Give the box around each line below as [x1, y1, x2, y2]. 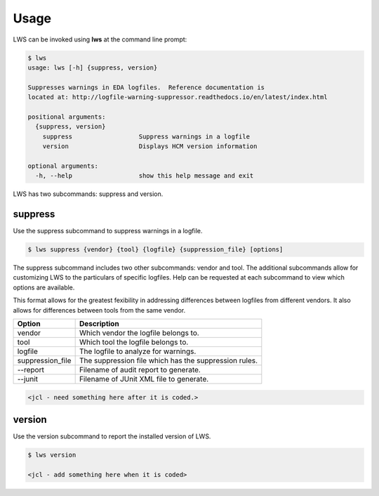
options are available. [13, 283, 75, 292]
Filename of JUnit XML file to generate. [79, 374, 209, 384]
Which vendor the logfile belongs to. [79, 328, 199, 338]
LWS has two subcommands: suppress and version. [13, 190, 164, 198]
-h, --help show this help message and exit [35, 172, 254, 180]
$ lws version [27, 451, 77, 459]
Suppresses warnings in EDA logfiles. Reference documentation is [27, 83, 265, 91]
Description [79, 319, 119, 329]
